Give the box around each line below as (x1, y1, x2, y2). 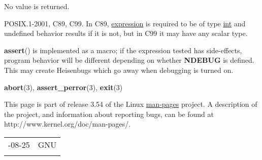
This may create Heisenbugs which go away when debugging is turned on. (4, 64, 234, 75)
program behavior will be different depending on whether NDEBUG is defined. (4, 55, 254, 65)
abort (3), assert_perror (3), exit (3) (4, 82, 123, 92)
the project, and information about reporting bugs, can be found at (4, 108, 214, 119)
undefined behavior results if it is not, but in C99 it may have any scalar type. (4, 28, 248, 38)
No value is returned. (4, 1, 70, 11)
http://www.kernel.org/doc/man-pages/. (4, 118, 131, 129)
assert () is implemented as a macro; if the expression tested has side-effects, (4, 45, 242, 55)
